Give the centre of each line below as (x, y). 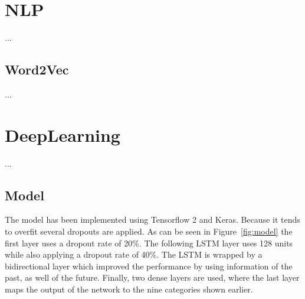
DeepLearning (63, 134)
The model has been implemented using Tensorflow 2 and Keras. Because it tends (152, 220)
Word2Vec (37, 69)
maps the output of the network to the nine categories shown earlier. (129, 289)
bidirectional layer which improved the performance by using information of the (149, 266)
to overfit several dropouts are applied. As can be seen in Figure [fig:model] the (149, 231)
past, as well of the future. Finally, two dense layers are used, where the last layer (152, 277)
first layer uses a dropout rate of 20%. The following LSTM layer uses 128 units (149, 243)
